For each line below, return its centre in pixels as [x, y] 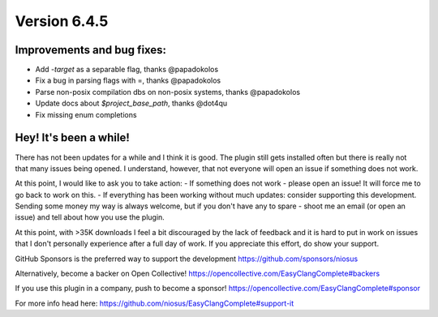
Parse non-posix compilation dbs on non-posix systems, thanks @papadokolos [167, 92]
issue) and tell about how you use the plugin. [90, 217]
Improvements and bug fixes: [90, 50]
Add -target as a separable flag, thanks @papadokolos [127, 70]
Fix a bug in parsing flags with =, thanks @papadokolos [128, 80]
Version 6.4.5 [62, 21]
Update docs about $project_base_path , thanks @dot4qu [131, 103]
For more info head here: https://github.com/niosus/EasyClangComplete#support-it [155, 303]
